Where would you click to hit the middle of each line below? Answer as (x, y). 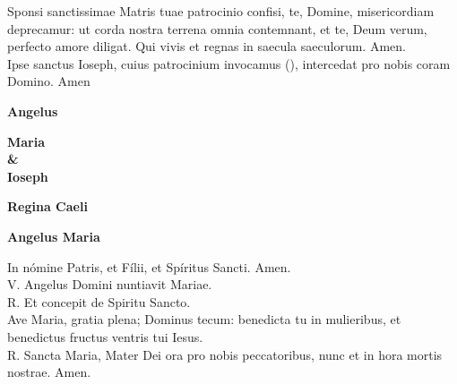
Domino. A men (49, 81)
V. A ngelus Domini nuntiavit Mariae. (110, 284)
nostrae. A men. (49, 372)
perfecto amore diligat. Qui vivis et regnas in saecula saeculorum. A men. (207, 46)
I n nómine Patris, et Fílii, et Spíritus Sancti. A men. (149, 266)
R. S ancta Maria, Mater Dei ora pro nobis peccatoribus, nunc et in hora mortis (225, 354)
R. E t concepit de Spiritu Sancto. (99, 301)
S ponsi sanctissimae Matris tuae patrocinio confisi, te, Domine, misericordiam (221, 11)
